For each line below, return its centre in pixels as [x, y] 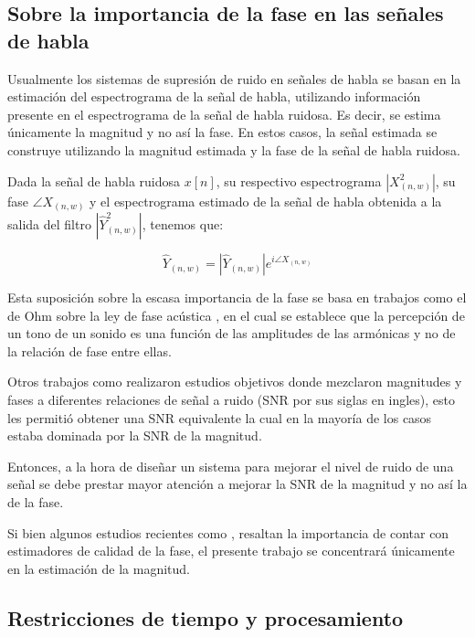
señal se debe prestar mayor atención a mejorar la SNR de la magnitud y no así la [237, 484]
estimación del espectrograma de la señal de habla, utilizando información [214, 96]
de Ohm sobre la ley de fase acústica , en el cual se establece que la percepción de [236, 315]
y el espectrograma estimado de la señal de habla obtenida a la [266, 201]
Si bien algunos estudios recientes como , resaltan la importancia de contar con [228, 532]
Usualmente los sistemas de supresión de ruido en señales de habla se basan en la [234, 78]
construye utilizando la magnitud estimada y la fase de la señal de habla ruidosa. [234, 149]
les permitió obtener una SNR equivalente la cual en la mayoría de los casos [220, 417]
